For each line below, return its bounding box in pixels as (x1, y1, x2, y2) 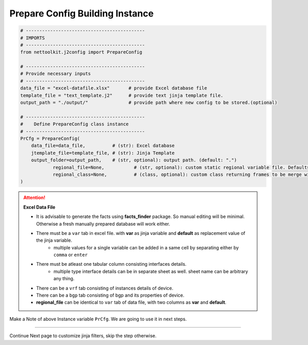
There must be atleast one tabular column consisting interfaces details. (36, 261, 187, 267)
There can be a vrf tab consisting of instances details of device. (36, 285, 174, 291)
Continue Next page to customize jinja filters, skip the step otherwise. (9, 333, 157, 339)
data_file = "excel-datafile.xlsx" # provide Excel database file (20, 85, 207, 91)
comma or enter (53, 252, 88, 258)
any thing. (53, 276, 74, 282)
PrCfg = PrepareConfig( (20, 136, 81, 141)
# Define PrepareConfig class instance (20, 121, 129, 127)
